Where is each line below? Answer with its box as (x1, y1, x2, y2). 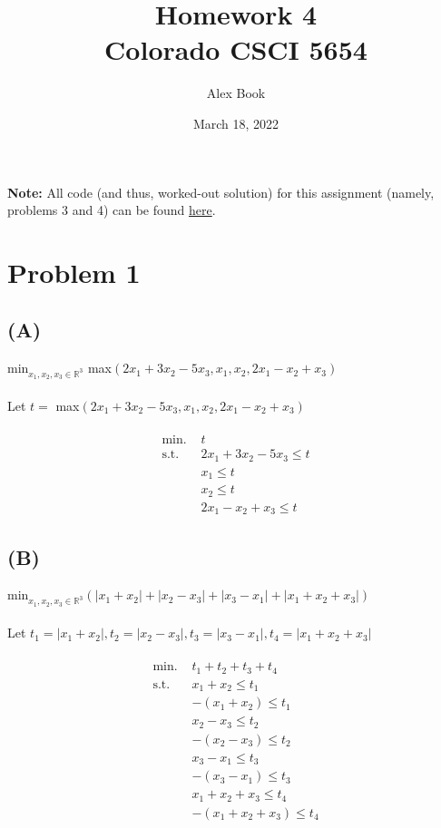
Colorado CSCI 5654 (104, 31, 367, 68)
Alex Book (206, 83, 266, 102)
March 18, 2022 (192, 113, 279, 132)
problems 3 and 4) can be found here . (7, 200, 216, 219)
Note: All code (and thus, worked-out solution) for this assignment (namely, (7, 182, 435, 201)
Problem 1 (7, 253, 141, 290)
